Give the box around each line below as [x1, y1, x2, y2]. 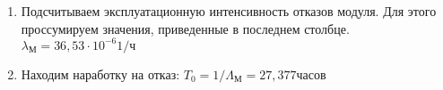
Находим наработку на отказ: [21, 64, 180, 83]
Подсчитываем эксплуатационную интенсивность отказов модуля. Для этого [21, 2, 437, 20]
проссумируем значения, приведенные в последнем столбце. [21, 19, 350, 37]
